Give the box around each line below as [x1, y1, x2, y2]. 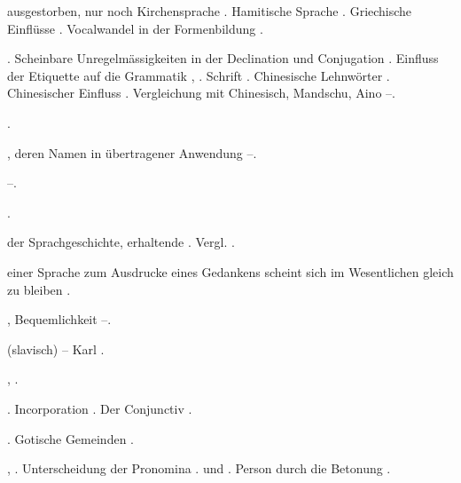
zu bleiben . [7, 280, 71, 298]
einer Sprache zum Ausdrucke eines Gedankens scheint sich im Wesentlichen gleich [7, 262, 454, 281]
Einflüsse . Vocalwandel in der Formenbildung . [7, 19, 263, 37]
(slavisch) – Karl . [7, 339, 105, 358]
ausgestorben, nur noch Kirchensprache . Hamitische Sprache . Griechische [7, 2, 412, 20]
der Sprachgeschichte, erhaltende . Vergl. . [7, 233, 235, 251]
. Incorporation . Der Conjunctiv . [7, 399, 192, 417]
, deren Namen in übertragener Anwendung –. [7, 143, 257, 162]
